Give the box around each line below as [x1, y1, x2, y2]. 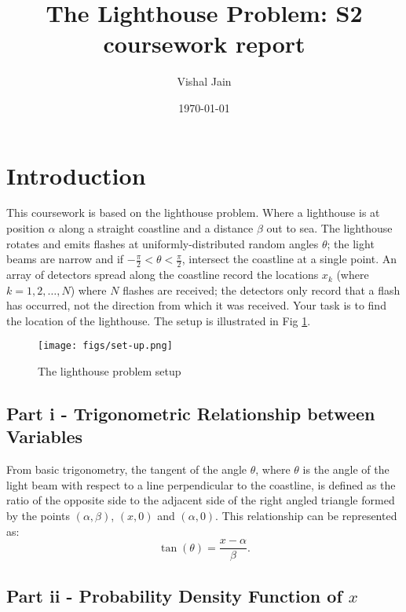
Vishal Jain [177, 73, 232, 90]
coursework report [103, 27, 305, 60]
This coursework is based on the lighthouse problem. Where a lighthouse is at [6, 204, 380, 221]
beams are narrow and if [6, 251, 124, 267]
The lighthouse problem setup [38, 363, 181, 379]
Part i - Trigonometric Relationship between [6, 401, 375, 426]
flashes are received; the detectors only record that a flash [123, 281, 401, 298]
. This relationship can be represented [215, 508, 397, 524]
